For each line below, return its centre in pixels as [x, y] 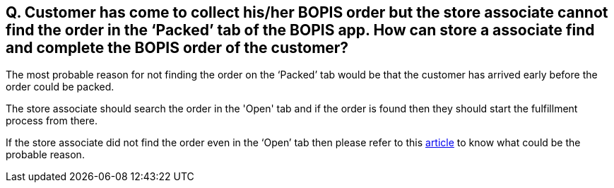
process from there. [52, 121]
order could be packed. [60, 87]
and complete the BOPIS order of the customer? [177, 48]
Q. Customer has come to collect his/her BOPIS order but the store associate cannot [307, 12]
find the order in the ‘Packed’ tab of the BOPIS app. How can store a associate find [300, 30]
